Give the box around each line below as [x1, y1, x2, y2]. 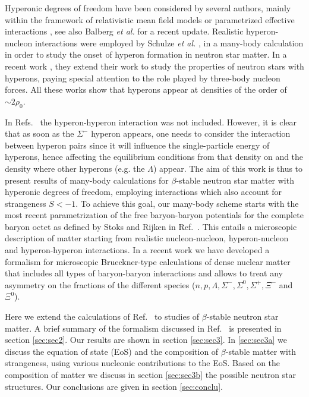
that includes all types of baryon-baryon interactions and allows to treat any [5, 267, 283, 279]
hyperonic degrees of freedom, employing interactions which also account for [5, 185, 282, 198]
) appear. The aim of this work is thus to [153, 162, 303, 174]
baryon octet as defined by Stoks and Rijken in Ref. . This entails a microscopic [5, 220, 297, 232]
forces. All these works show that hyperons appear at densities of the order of [5, 83, 287, 96]
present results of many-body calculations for [5, 174, 169, 186]
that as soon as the [5, 127, 74, 140]
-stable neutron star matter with [176, 174, 294, 186]
